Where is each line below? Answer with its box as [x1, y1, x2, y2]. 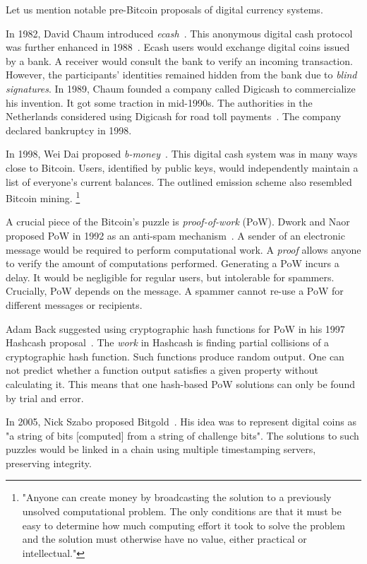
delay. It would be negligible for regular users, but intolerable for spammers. [6, 269, 335, 284]
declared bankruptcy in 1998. [6, 122, 132, 137]
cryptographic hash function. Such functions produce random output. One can [6, 348, 344, 363]
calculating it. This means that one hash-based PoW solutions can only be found [6, 376, 355, 391]
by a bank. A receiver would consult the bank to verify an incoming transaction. [6, 53, 353, 68]
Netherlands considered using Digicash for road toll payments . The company [6, 109, 342, 124]
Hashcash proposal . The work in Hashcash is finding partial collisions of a [6, 335, 330, 350]
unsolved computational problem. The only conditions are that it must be [22, 504, 342, 519]
